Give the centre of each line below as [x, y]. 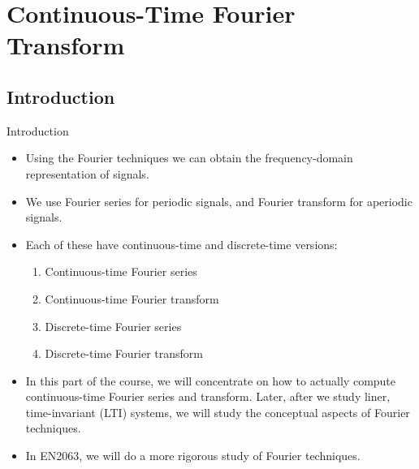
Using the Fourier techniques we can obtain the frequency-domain [189, 158]
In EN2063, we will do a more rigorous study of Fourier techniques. [193, 456]
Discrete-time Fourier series [113, 326]
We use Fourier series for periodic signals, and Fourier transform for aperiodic [219, 201]
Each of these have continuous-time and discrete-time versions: [181, 244]
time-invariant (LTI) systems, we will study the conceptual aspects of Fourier [218, 412]
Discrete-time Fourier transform [124, 353]
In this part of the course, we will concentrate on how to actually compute [211, 380]
